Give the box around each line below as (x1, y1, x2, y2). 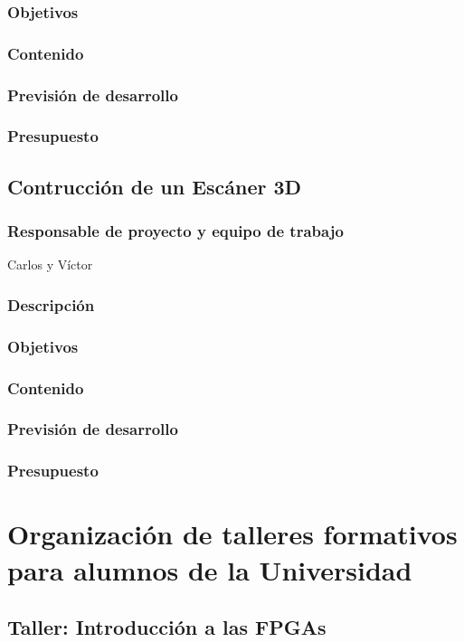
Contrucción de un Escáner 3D (7, 172, 302, 200)
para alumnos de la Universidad (7, 551, 412, 588)
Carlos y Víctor (7, 255, 93, 274)
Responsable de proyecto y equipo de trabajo (7, 220, 344, 242)
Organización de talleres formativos (7, 515, 458, 552)
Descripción (7, 293, 95, 316)
